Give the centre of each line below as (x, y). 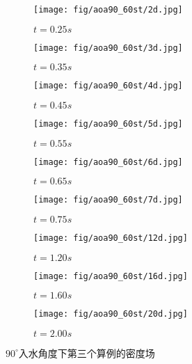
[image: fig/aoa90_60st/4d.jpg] (108, 86)
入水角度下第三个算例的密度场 (87, 353)
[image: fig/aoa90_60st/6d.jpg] (108, 162)
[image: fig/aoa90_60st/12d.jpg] (111, 238)
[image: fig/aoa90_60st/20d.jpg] (111, 314)
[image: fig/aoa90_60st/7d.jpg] (108, 200)
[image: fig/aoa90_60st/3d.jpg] (108, 48)
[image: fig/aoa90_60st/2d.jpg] (108, 10)
